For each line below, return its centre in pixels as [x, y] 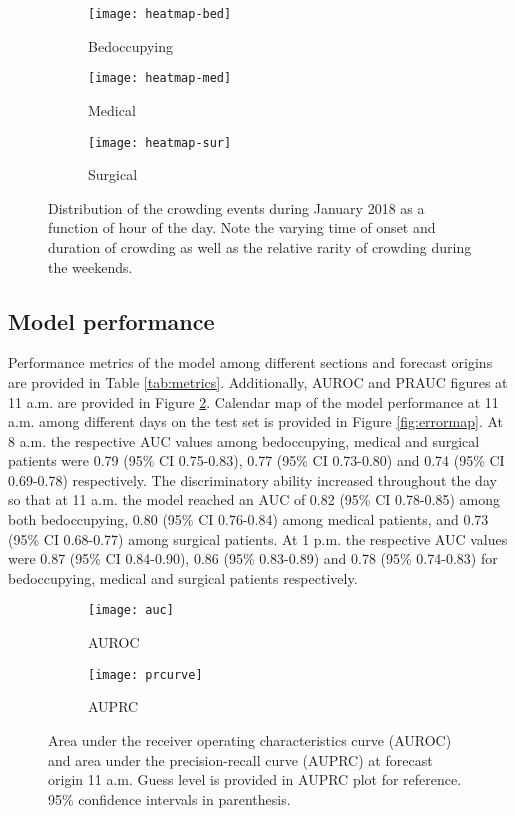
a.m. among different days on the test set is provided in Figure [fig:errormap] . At [256, 421]
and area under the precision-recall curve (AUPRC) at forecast [240, 759]
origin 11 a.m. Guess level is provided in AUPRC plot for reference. [255, 779]
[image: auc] [131, 610]
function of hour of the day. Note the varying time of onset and [242, 227]
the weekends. [90, 266]
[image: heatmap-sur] [160, 142]
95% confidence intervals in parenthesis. [169, 798]
